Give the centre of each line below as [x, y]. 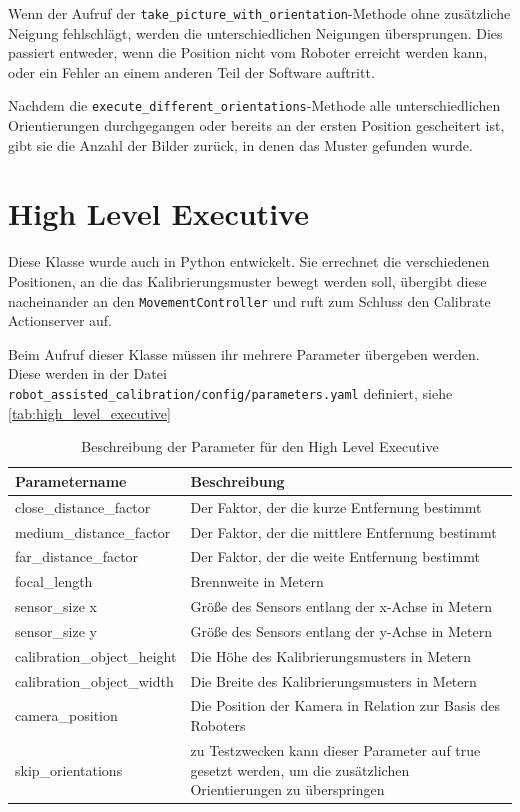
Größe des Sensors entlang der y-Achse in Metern [341, 630]
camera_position [66, 715]
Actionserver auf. [60, 320]
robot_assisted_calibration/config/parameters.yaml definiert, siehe [230, 393]
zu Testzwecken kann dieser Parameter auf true [335, 749]
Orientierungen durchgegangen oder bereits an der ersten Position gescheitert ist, [256, 125]
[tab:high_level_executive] [89, 412]
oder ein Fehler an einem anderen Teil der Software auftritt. [191, 71]
